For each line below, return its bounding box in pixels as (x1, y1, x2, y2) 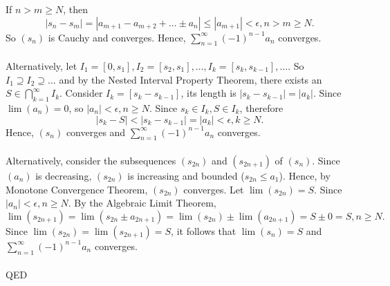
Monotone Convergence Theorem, (6, 182, 148, 196)
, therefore (239, 100, 284, 115)
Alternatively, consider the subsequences (6, 153, 176, 167)
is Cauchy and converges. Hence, (48, 30, 186, 44)
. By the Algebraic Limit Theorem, (68, 196, 216, 210)
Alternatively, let (6, 58, 77, 73)
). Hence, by (279, 168, 331, 182)
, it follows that (171, 223, 236, 238)
